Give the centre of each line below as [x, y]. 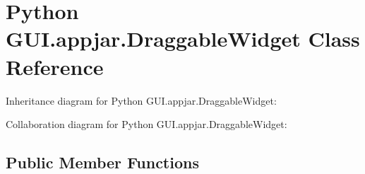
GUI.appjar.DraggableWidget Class [183, 39]
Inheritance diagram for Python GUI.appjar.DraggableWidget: [141, 100]
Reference [55, 66]
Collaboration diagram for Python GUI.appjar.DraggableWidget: [146, 124]
